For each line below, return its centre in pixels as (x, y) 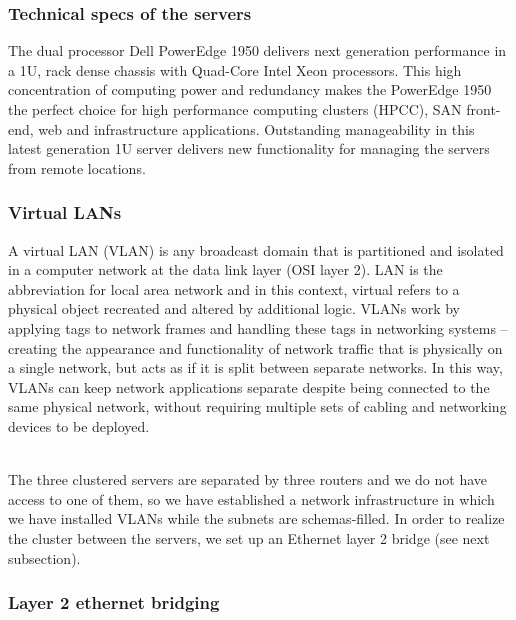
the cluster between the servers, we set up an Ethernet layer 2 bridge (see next (249, 537)
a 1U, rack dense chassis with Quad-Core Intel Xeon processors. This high (235, 69)
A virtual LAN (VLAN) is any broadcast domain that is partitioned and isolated (256, 249)
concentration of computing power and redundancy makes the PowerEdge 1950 (250, 89)
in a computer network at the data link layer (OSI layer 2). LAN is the (225, 269)
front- (483, 109)
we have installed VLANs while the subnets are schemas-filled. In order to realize (256, 518)
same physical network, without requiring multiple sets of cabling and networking (257, 406)
